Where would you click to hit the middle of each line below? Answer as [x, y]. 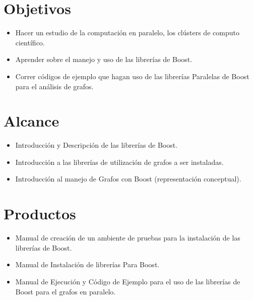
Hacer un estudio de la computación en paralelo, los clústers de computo [127, 33]
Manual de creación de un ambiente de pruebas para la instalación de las [128, 238]
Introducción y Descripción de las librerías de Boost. [97, 145]
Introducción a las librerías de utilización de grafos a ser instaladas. [119, 162]
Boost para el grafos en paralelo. [66, 291]
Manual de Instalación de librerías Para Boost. [87, 264]
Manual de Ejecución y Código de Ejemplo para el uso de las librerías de [128, 281]
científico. [30, 42]
